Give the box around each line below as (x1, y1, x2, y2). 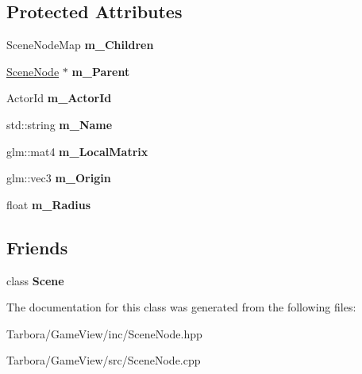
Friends (6, 235, 68, 259)
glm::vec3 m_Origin (6, 170, 111, 186)
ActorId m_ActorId (6, 90, 112, 106)
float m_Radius (6, 196, 91, 212)
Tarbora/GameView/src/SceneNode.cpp (6, 352, 201, 368)
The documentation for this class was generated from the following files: (6, 299, 356, 315)
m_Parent (71, 63, 130, 79)
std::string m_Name (6, 116, 113, 132)
